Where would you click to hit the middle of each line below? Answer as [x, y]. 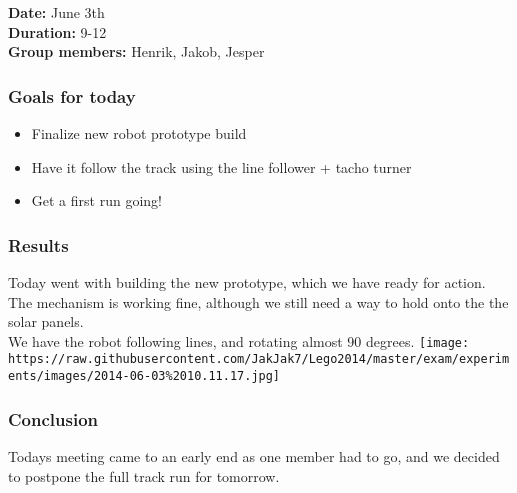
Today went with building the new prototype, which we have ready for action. [247, 282]
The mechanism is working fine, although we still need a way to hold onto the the [258, 301]
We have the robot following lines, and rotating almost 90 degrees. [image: [239, 340]
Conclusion [53, 418]
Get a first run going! [96, 200]
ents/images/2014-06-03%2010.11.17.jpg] [144, 376]
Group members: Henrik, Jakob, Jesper [136, 51]
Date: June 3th [56, 12]
